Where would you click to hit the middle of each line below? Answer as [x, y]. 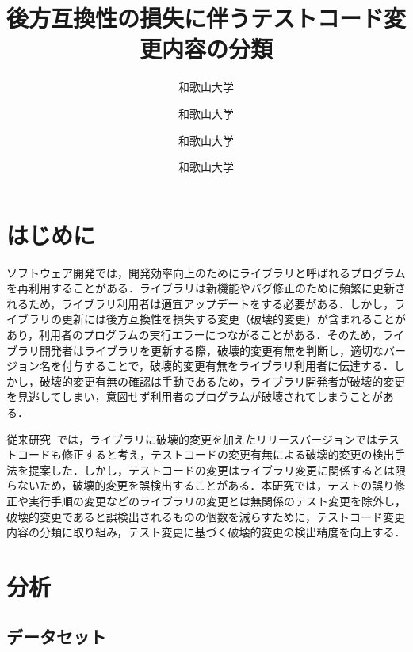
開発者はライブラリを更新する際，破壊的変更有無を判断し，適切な [211, 350]
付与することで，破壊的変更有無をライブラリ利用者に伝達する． [228, 366]
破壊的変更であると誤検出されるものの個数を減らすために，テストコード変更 [206, 516]
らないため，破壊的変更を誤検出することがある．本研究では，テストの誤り [201, 485]
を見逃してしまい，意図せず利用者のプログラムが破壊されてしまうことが [195, 397]
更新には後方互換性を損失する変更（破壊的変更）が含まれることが [233, 319]
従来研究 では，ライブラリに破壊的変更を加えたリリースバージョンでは [192, 438]
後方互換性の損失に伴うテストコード [195, 18]
